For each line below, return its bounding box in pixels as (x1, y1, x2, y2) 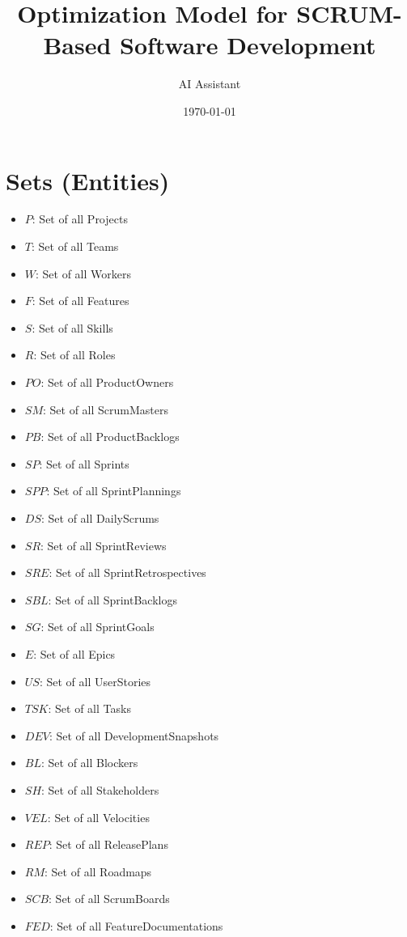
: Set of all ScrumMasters (42, 401, 168, 418)
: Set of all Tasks (48, 700, 131, 717)
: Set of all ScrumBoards (49, 890, 170, 907)
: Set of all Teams (31, 238, 119, 255)
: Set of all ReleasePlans (49, 836, 168, 853)
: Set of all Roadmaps (45, 863, 152, 880)
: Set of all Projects (32, 210, 128, 227)
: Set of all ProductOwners (40, 374, 174, 390)
